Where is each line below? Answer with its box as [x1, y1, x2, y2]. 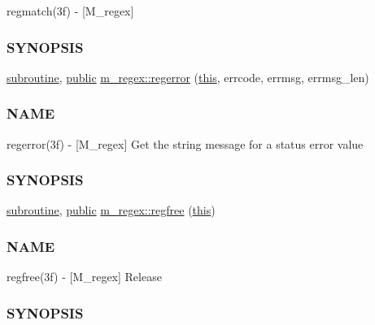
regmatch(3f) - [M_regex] [7, 2, 134, 19]
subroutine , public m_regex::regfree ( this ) [7, 201, 216, 219]
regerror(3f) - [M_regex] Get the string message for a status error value [7, 135, 364, 152]
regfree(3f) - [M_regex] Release [7, 268, 162, 285]
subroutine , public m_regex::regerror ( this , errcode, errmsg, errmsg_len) [7, 68, 369, 85]
